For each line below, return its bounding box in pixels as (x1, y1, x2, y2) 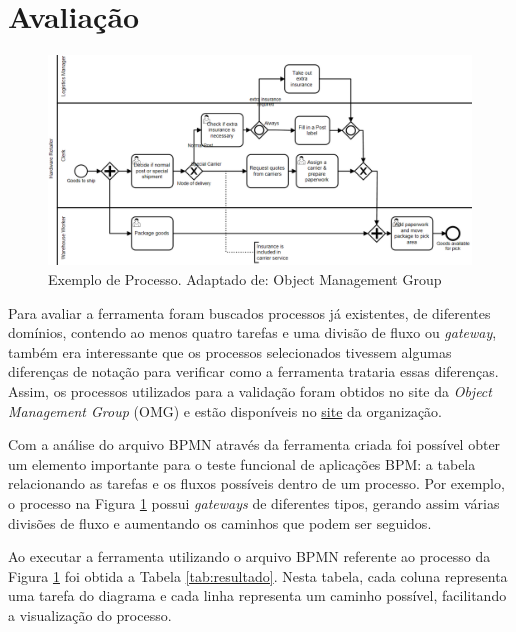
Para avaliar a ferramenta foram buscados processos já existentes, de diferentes (8, 302, 491, 323)
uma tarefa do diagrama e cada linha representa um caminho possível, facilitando (8, 585, 507, 606)
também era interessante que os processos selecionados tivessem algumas (8, 341, 452, 362)
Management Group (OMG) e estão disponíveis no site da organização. (8, 400, 443, 421)
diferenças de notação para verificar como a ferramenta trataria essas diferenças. (8, 361, 499, 382)
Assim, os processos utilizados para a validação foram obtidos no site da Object (8, 381, 492, 402)
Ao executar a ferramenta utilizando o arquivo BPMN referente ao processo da (8, 546, 491, 567)
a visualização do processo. (8, 604, 172, 625)
